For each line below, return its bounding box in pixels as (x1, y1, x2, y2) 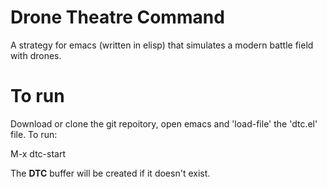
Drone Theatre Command (10, 6, 225, 29)
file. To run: (10, 128, 58, 140)
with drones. (10, 49, 62, 61)
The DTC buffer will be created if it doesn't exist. (10, 167, 211, 179)
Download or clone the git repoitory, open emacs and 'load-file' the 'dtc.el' (10, 117, 318, 130)
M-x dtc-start (10, 147, 66, 160)
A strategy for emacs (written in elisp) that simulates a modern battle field (10, 39, 314, 51)
